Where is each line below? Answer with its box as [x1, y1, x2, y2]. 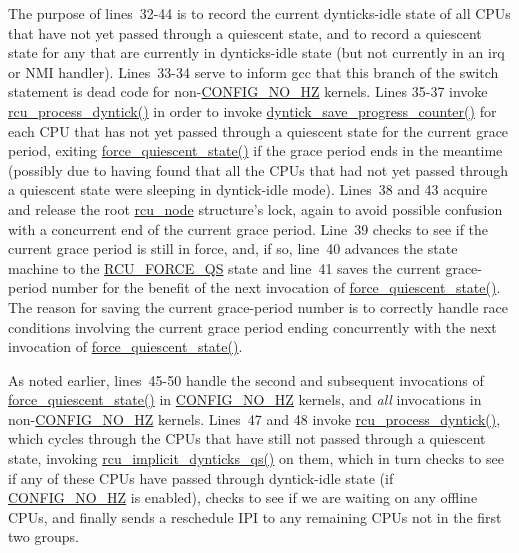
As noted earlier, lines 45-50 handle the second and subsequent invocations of [8, 369, 484, 390]
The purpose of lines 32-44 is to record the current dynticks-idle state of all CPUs [8, 3, 511, 23]
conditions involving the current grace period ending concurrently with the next [8, 316, 497, 337]
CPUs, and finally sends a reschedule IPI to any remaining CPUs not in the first [8, 506, 502, 527]
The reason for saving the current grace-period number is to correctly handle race [8, 296, 508, 317]
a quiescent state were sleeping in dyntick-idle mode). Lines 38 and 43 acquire [8, 179, 488, 200]
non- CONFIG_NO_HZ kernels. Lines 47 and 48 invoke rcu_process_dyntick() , [8, 408, 501, 429]
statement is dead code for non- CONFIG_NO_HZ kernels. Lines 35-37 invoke [8, 81, 488, 102]
